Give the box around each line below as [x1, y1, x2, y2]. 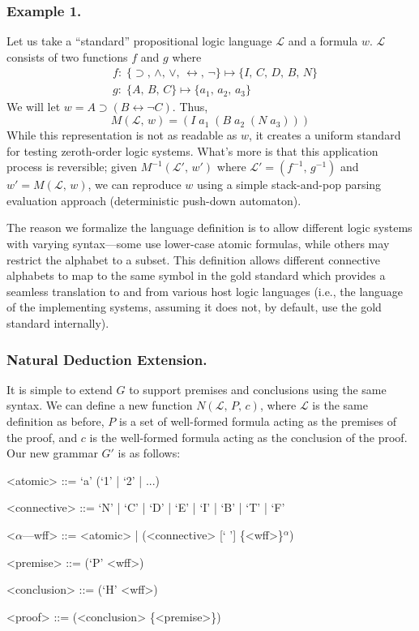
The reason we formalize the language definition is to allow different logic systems [6, 219, 413, 236]
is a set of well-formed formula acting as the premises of [119, 413, 396, 429]
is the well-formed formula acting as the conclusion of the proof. [89, 428, 408, 445]
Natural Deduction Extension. [6, 349, 207, 369]
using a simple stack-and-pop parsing [197, 176, 382, 193]
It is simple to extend [6, 380, 113, 397]
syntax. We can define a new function [6, 397, 193, 414]
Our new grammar [6, 444, 98, 461]
